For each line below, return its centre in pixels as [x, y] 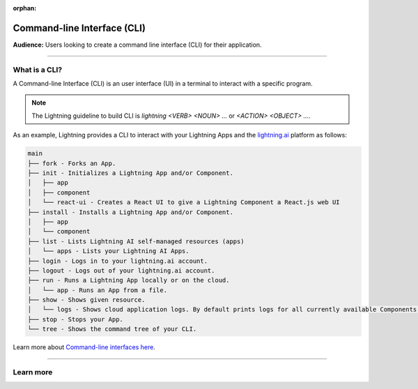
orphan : [25, 8]
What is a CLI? [38, 70]
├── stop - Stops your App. [75, 319]
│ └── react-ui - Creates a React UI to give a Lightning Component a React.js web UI [184, 203]
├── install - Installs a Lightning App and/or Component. [130, 212]
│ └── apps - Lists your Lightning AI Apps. [108, 251]
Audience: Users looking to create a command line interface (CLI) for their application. [137, 45]
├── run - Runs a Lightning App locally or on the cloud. [129, 280]
